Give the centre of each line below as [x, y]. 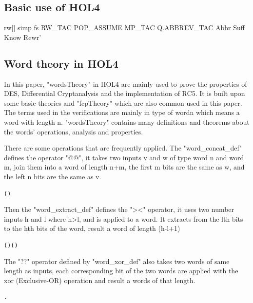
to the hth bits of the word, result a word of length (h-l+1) [92, 228]
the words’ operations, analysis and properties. [74, 131]
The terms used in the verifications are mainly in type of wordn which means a [122, 112]
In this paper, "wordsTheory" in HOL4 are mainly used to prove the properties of [126, 84]
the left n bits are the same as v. [53, 176]
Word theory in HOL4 [61, 63]
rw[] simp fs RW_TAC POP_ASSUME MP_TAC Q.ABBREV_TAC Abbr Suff [124, 28]
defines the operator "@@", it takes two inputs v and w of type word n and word [124, 157]
